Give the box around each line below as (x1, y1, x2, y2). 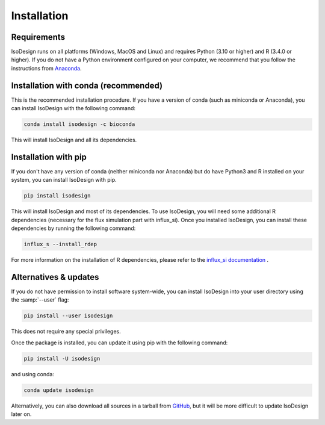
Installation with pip (11, 152, 87, 162)
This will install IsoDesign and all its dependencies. (11, 136, 137, 144)
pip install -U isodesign (23, 355, 101, 362)
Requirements (11, 32, 66, 42)
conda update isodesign (23, 386, 94, 394)
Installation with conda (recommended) (11, 80, 162, 90)
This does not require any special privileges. (11, 328, 122, 335)
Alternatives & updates (11, 271, 99, 282)
